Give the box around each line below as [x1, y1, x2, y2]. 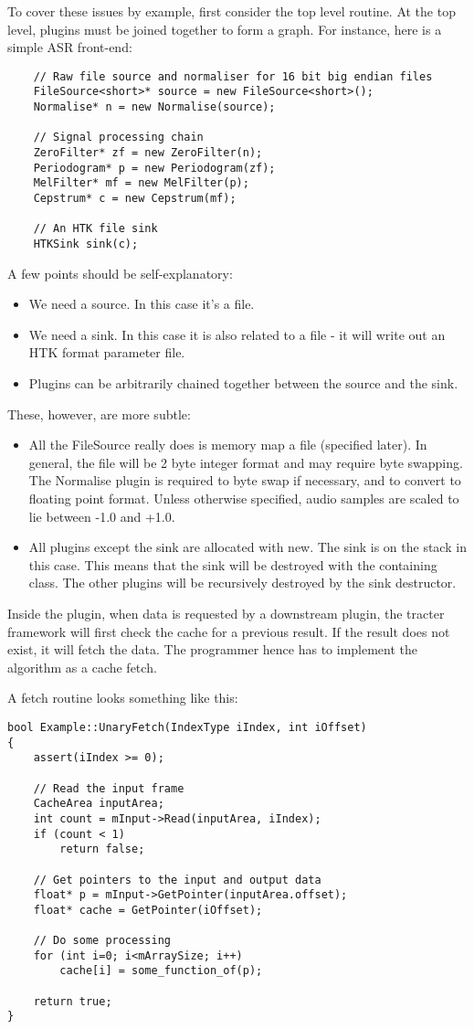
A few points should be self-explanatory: [7, 263, 233, 282]
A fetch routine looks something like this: [7, 688, 238, 707]
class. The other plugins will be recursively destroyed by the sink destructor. [28, 573, 457, 592]
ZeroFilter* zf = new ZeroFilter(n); [33, 146, 263, 160]
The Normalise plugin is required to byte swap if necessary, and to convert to [28, 471, 461, 490]
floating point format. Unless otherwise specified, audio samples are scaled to [28, 489, 459, 507]
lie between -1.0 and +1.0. [28, 506, 175, 525]
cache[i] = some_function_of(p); [59, 964, 263, 978]
